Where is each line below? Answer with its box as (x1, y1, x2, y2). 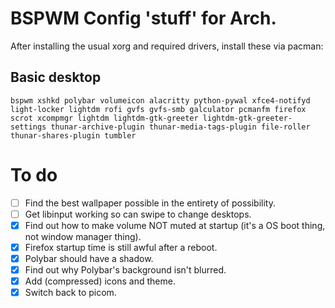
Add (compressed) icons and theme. (24, 275, 176, 287)
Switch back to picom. (24, 287, 117, 299)
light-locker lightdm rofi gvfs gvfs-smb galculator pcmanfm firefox (10, 104, 307, 114)
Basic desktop (10, 69, 102, 86)
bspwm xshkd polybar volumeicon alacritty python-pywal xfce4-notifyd (10, 95, 311, 106)
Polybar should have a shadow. (24, 252, 154, 264)
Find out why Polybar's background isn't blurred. (24, 264, 227, 276)
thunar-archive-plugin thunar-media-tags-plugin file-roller (50, 122, 311, 132)
